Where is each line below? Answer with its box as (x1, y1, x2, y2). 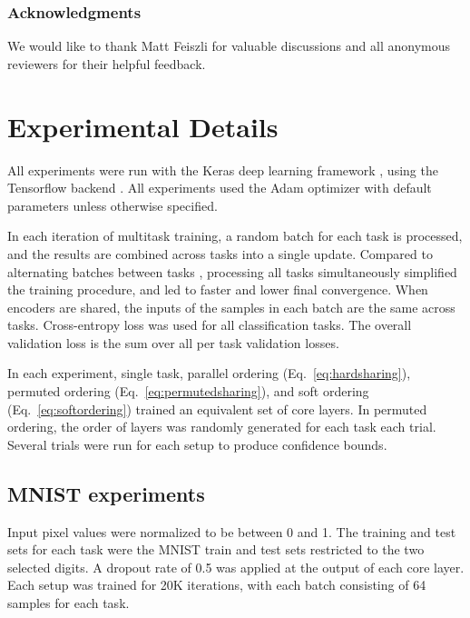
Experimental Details (7, 107, 279, 145)
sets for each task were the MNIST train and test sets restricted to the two (7, 540, 425, 559)
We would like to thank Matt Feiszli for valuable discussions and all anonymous (7, 36, 450, 55)
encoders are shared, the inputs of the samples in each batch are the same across (7, 297, 455, 316)
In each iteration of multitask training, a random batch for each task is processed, (7, 226, 463, 245)
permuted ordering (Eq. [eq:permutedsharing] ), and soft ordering (7, 382, 369, 401)
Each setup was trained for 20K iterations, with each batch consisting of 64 (7, 575, 426, 594)
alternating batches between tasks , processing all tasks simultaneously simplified (7, 262, 457, 281)
